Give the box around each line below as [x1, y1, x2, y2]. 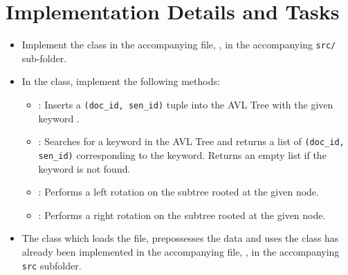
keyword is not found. [38, 161, 131, 176]
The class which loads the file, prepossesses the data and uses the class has [21, 231, 339, 245]
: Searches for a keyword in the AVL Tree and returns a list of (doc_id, [38, 134, 345, 149]
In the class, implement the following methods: [21, 74, 220, 88]
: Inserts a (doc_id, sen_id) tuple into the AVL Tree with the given [38, 97, 333, 111]
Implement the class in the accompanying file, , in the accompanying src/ [21, 37, 336, 52]
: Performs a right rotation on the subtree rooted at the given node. [38, 207, 326, 222]
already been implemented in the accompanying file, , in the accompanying [21, 244, 340, 258]
